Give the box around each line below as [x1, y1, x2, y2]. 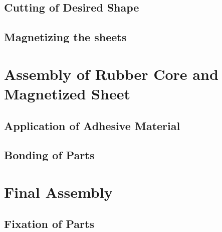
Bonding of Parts [4, 147, 95, 163]
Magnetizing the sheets [4, 29, 127, 45]
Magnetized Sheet [4, 83, 130, 103]
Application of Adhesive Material [4, 118, 180, 133]
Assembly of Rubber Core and [4, 63, 218, 84]
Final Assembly [4, 181, 113, 202]
